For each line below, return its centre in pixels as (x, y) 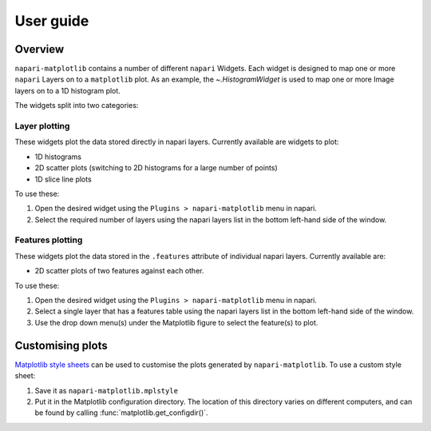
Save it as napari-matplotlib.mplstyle (107, 390)
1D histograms (58, 157)
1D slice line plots (63, 179)
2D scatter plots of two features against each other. (119, 271)
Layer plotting (42, 126)
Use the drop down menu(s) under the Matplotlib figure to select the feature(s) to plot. (176, 322)
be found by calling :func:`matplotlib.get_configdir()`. (121, 413)
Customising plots (61, 345)
